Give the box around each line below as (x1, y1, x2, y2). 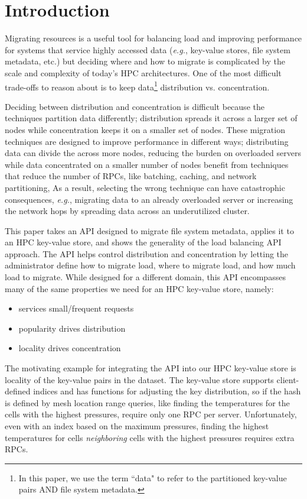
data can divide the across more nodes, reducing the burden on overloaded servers (5, 147, 301, 159)
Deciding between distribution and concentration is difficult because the (5, 100, 264, 112)
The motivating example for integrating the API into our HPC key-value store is (5, 362, 296, 374)
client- (276, 373, 299, 385)
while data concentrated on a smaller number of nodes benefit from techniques (5, 158, 289, 170)
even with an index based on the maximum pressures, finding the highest (5, 420, 269, 432)
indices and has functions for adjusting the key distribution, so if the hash (33, 385, 301, 397)
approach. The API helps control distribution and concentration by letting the (5, 247, 289, 260)
